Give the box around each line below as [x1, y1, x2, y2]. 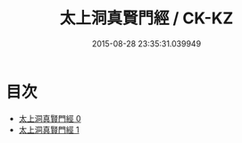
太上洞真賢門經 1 [18, 124, 79, 135]
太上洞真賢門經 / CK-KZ [59, 8, 234, 29]
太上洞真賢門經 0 [18, 113, 81, 123]
